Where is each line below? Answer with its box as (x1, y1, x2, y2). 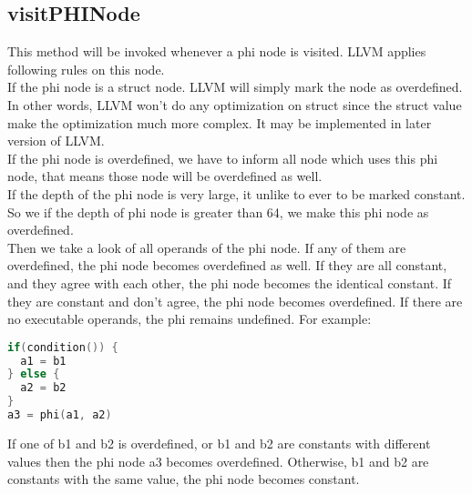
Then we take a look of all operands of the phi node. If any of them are (7, 237, 406, 257)
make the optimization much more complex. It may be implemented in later (7, 113, 432, 132)
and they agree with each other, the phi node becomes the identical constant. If (7, 273, 452, 292)
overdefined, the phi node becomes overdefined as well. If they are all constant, (7, 256, 447, 275)
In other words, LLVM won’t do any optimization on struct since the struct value (7, 95, 462, 114)
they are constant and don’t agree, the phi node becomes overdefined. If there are (7, 291, 463, 310)
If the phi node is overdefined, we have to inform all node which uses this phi (7, 148, 438, 167)
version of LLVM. (7, 131, 105, 150)
